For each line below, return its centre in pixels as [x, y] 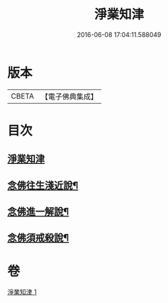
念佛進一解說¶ [38, 212]
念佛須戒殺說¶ [38, 238]
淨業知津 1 [22, 292]
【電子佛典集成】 [69, 97]
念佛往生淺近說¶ [43, 185]
